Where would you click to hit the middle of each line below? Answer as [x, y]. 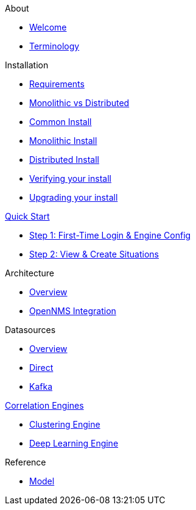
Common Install [61, 122]
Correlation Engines [44, 405]
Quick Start [27, 216]
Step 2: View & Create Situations [94, 254]
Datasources [30, 330]
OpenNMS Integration [73, 311]
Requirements [57, 84]
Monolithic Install [63, 141]
